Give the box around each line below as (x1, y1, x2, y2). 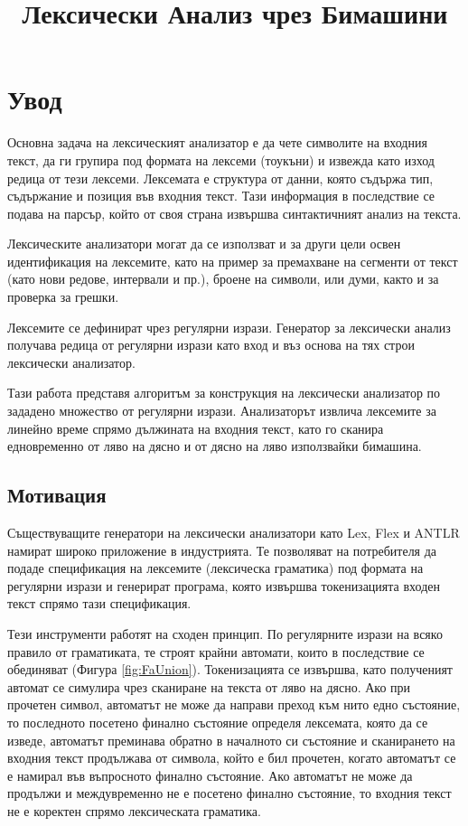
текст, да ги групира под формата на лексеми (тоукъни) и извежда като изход (7, 150, 435, 169)
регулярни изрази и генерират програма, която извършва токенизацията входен (7, 576, 440, 595)
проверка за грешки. (7, 287, 119, 306)
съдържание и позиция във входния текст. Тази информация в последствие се (7, 186, 435, 205)
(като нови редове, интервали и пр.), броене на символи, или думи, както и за (7, 269, 439, 288)
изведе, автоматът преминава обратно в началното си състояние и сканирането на (7, 730, 455, 749)
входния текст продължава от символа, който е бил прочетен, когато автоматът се (7, 748, 456, 767)
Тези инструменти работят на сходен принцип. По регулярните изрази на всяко (7, 624, 443, 643)
